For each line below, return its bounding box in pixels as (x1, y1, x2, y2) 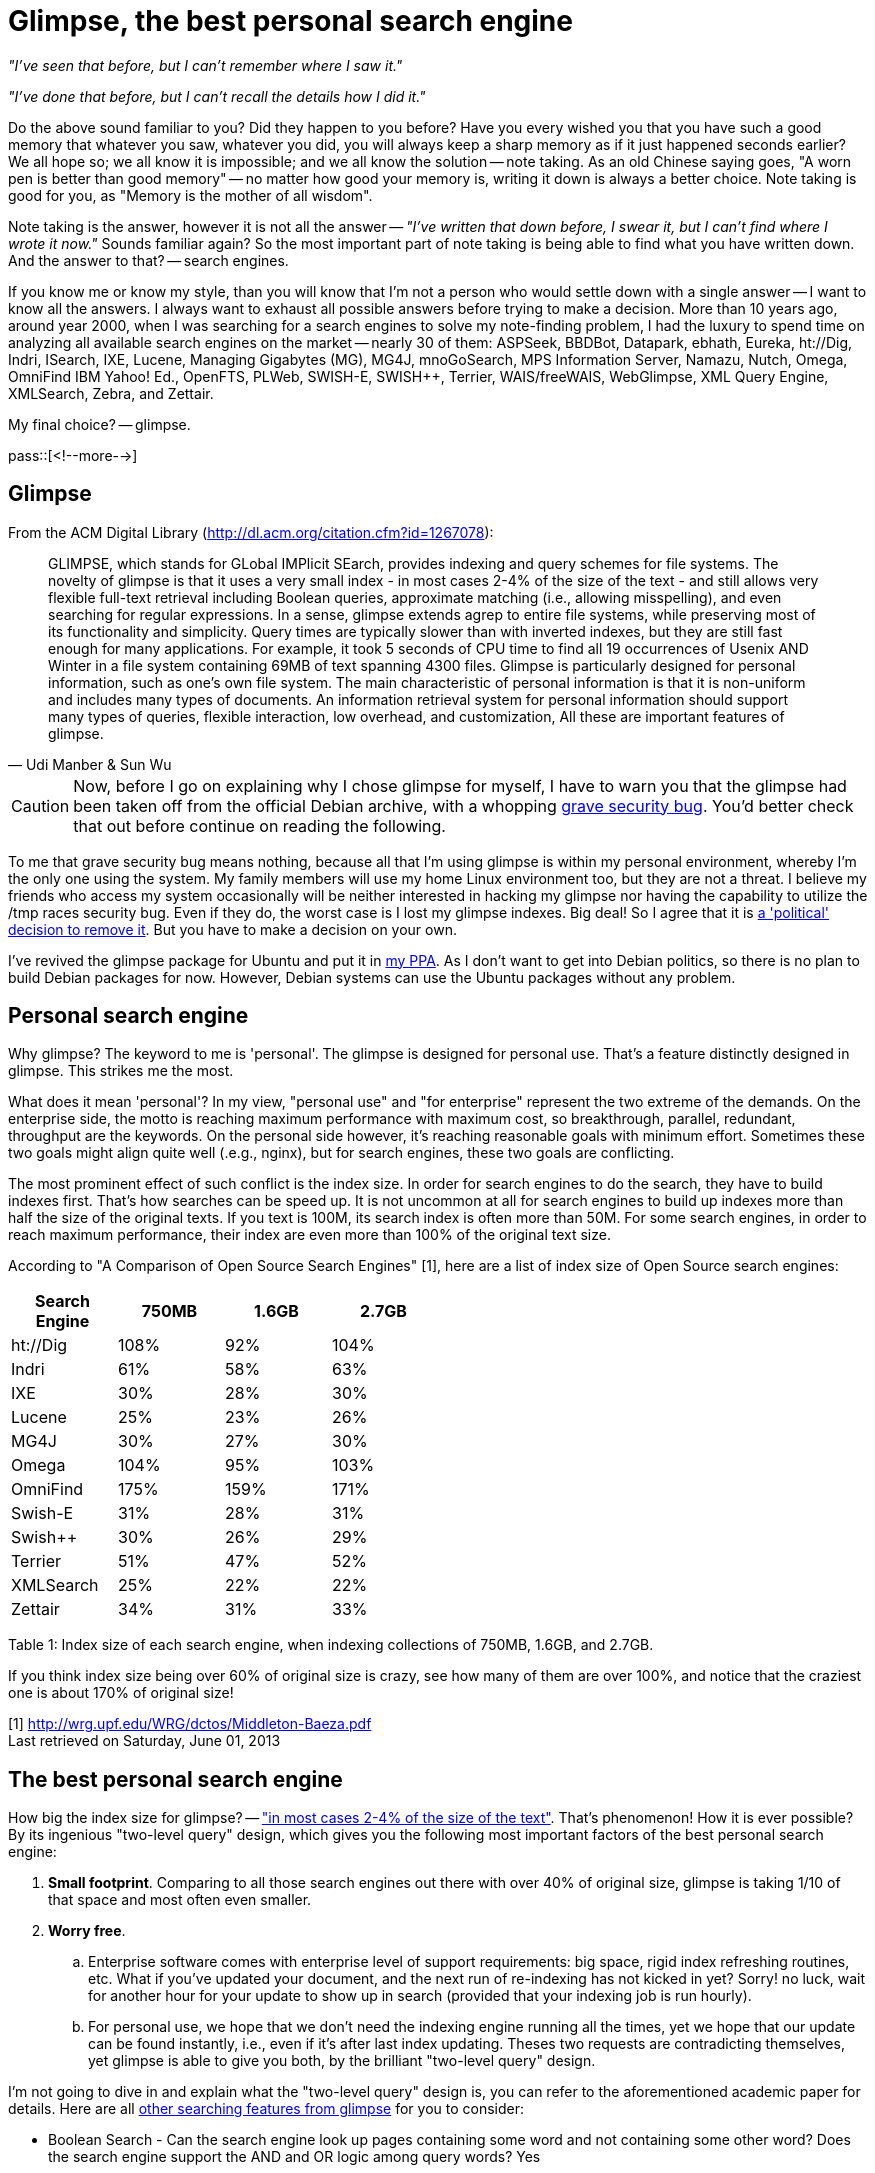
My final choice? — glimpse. (8, 415, 191, 433)
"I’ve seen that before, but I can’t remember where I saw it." (8, 56, 403, 74)
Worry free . (48, 1922, 126, 1940)
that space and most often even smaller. (48, 1891, 312, 1909)
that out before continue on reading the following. (73, 815, 446, 836)
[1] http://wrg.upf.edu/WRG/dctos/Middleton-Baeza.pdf (8, 1715, 372, 1733)
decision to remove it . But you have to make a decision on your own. (8, 920, 457, 938)
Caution (11, 795, 70, 816)
